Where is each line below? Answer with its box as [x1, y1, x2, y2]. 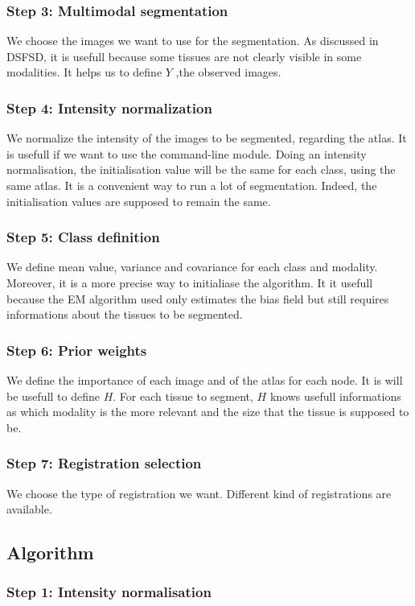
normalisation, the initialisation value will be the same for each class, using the [6, 161, 396, 178]
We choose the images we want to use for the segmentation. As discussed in [6, 32, 379, 49]
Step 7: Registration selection [6, 453, 202, 473]
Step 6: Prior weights [6, 340, 147, 360]
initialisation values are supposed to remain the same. [6, 192, 271, 209]
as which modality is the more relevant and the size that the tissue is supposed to [6, 403, 409, 420]
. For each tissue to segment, [113, 387, 253, 404]
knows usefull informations [269, 387, 401, 404]
